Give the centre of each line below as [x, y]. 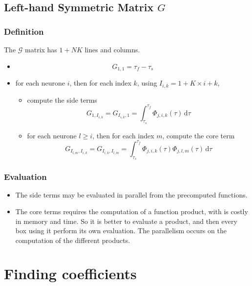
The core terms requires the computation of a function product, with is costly [132, 211]
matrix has [41, 49]
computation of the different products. [73, 240]
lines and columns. [112, 49]
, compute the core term [199, 135]
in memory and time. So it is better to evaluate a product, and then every [126, 221]
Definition [24, 31]
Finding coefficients [70, 274]
